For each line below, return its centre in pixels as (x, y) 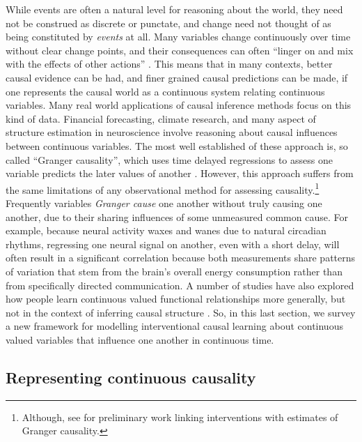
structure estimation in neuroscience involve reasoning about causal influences (172, 132)
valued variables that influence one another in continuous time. (140, 339)
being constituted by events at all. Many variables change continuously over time (178, 37)
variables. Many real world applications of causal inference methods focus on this (179, 105)
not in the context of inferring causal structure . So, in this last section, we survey (181, 312)
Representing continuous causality (131, 377)
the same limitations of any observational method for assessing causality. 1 (163, 188)
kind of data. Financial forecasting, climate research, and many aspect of (161, 118)
